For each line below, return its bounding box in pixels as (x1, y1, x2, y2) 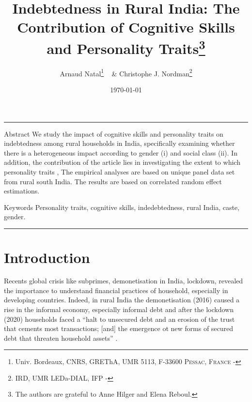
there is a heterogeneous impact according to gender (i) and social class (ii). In (4, 147, 237, 157)
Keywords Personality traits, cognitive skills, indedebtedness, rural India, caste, (4, 202, 239, 212)
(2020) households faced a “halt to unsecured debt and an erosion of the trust (4, 314, 235, 324)
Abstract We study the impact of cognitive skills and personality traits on (4, 128, 223, 139)
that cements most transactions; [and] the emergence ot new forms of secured (4, 323, 234, 333)
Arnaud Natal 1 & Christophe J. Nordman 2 (60, 67, 192, 78)
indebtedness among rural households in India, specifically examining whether (4, 138, 235, 148)
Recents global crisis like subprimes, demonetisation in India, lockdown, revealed (4, 276, 243, 286)
